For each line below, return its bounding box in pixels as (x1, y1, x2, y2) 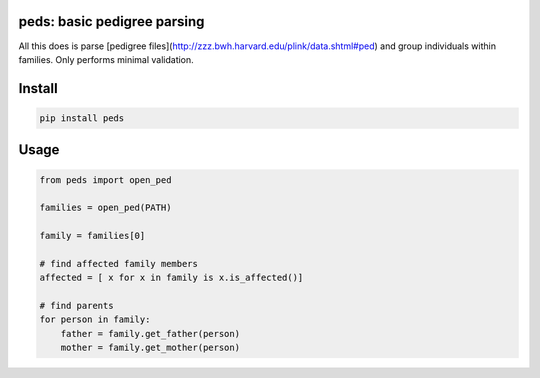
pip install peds (39, 112, 125, 124)
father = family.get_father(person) (60, 328, 240, 339)
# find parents (39, 300, 114, 312)
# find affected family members (39, 258, 199, 269)
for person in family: (39, 314, 151, 325)
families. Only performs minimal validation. (18, 53, 194, 65)
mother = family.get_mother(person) (60, 342, 240, 354)
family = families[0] (39, 230, 146, 242)
